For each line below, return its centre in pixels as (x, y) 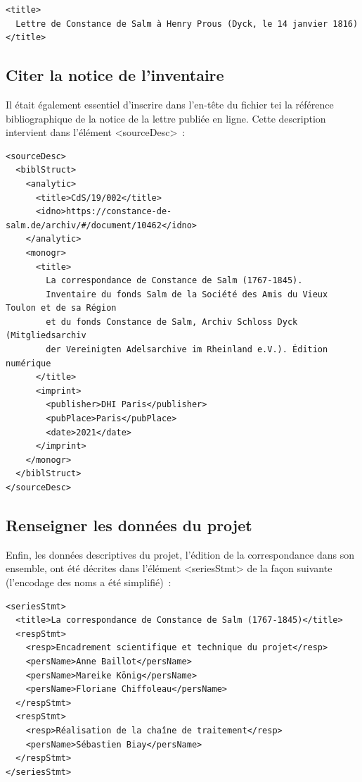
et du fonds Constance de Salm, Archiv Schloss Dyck (172, 322)
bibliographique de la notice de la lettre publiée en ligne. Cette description (166, 118)
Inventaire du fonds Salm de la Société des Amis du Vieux (187, 294)
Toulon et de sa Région (61, 308)
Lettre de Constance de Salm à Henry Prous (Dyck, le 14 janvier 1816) (187, 24)
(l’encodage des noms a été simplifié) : (89, 582)
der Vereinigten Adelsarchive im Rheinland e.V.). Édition (187, 350)
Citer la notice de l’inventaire (115, 75)
